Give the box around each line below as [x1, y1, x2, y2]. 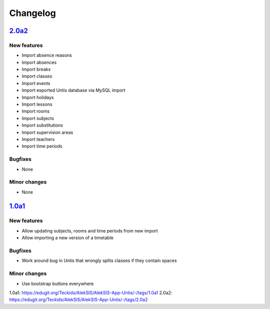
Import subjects [21, 115, 54, 121]
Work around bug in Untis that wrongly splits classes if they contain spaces [21, 257, 177, 263]
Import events [21, 80, 50, 86]
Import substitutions [21, 122, 63, 128]
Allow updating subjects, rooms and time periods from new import [21, 227, 158, 233]
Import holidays [21, 94, 54, 100]
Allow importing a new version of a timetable [21, 235, 113, 241]
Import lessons [21, 101, 52, 107]
